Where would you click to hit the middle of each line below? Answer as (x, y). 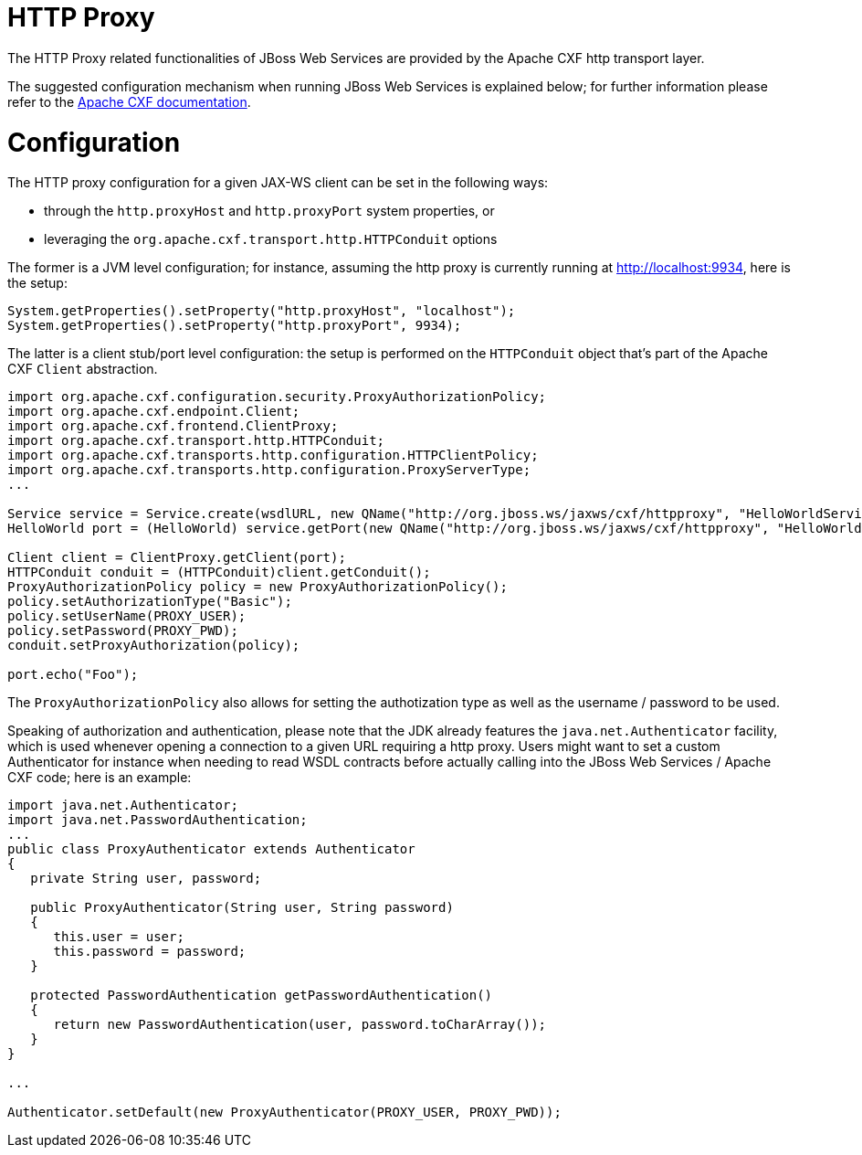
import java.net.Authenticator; (123, 805)
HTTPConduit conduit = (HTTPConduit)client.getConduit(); (219, 572)
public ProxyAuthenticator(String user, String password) (242, 908)
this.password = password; (150, 952)
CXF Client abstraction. (83, 369)
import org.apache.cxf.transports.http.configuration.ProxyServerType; (269, 470)
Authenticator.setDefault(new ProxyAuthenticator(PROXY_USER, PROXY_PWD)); (284, 1113)
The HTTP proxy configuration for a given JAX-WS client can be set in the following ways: (278, 183)
